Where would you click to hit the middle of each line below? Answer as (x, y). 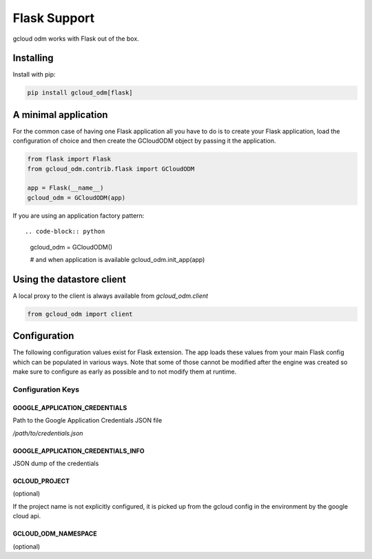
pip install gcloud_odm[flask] (80, 93)
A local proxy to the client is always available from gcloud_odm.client (111, 296)
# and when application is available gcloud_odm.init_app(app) (117, 260)
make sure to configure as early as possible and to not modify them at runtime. (125, 372)
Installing (33, 58)
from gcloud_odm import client (80, 314)
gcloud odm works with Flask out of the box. (76, 39)
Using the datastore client (70, 279)
